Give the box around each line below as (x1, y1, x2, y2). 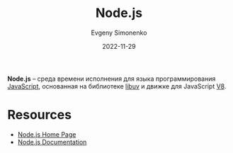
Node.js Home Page (17, 130, 76, 139)
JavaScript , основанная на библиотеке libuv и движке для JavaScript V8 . (7, 81, 227, 90)
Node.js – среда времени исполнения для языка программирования (7, 74, 216, 83)
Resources (7, 107, 72, 123)
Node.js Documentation (17, 137, 87, 146)
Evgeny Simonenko (91, 28, 147, 37)
